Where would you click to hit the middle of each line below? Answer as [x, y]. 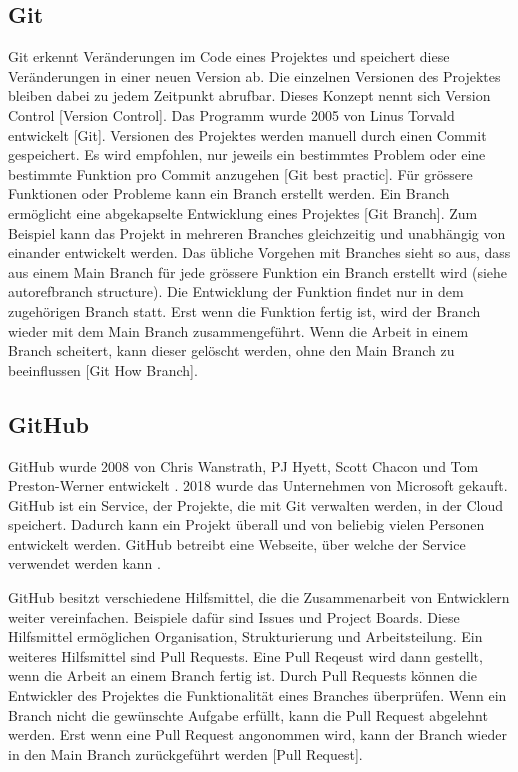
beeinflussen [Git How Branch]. [103, 369]
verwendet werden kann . [84, 563]
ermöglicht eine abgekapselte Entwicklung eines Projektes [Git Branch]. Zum [243, 212]
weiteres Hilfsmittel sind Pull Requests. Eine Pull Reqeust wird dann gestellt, [245, 655]
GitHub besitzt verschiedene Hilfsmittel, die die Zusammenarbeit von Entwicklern [259, 597]
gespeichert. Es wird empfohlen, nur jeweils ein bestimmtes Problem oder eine [247, 154]
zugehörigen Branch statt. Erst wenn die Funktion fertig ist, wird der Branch [244, 310]
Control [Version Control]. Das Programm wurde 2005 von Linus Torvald [231, 114]
